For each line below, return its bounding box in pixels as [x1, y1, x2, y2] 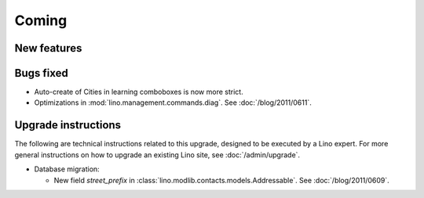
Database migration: [34, 164, 100, 174]
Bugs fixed [14, 67, 68, 80]
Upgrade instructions [14, 118, 122, 132]
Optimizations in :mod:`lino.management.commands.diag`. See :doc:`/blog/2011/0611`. [34, 98, 312, 107]
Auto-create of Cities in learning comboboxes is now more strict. [34, 87, 243, 97]
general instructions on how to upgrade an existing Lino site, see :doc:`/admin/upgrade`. [14, 149, 301, 160]
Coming [14, 12, 68, 29]
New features [14, 41, 82, 55]
